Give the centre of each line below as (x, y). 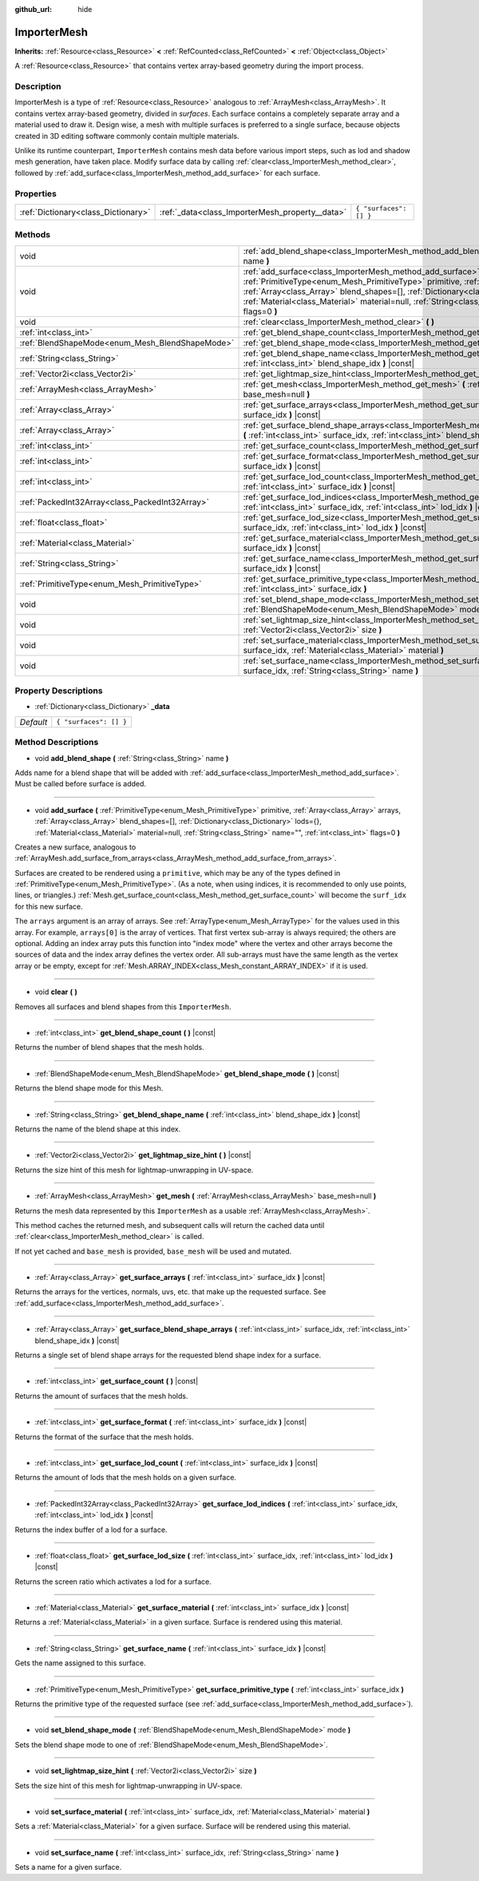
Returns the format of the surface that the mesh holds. (105, 1436)
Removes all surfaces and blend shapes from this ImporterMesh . (123, 1007)
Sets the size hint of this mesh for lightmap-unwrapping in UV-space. (129, 1785)
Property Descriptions (59, 691)
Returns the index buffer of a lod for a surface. (91, 1530)
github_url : (33, 9)
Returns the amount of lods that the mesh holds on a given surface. (126, 1478)
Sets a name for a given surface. (68, 1867)
